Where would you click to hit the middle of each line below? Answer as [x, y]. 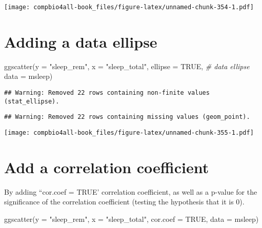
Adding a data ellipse [81, 41]
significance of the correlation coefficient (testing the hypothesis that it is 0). [124, 202]
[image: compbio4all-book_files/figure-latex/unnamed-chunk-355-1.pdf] [129, 132]
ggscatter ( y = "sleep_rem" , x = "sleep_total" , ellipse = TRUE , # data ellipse [127, 66]
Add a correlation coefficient [107, 167]
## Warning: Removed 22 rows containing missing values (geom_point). [127, 117]
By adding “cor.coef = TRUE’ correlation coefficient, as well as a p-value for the [131, 191]
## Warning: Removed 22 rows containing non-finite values [107, 92]
